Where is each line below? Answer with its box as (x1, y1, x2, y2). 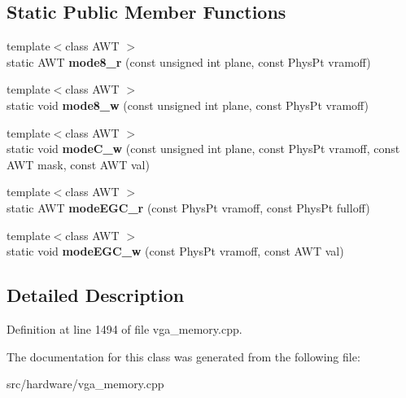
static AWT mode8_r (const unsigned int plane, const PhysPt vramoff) (7, 53, 371, 70)
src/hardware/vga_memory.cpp (7, 375, 164, 392)
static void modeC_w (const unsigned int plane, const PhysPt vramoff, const (7, 140, 400, 157)
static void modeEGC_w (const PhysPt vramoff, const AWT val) (7, 243, 344, 260)
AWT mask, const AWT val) (7, 155, 150, 173)
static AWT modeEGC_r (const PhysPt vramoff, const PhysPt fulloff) (7, 199, 370, 216)
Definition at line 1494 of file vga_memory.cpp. (7, 320, 242, 337)
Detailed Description (7, 282, 185, 308)
